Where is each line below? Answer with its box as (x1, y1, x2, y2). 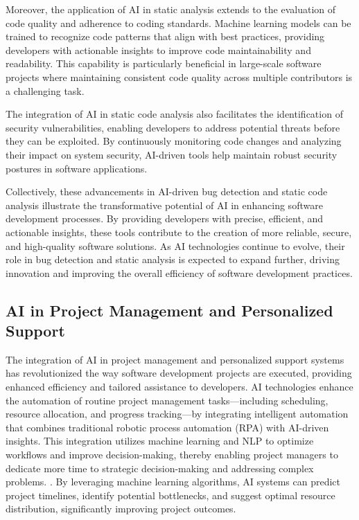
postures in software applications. (6, 161, 148, 175)
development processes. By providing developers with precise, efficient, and (6, 211, 324, 226)
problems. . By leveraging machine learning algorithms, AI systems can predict (6, 474, 340, 489)
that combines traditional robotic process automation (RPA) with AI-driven (6, 420, 329, 434)
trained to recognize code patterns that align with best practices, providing (6, 29, 325, 44)
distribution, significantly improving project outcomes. (6, 501, 236, 516)
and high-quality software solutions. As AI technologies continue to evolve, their (6, 238, 345, 253)
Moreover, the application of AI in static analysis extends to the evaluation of (6, 2, 335, 16)
